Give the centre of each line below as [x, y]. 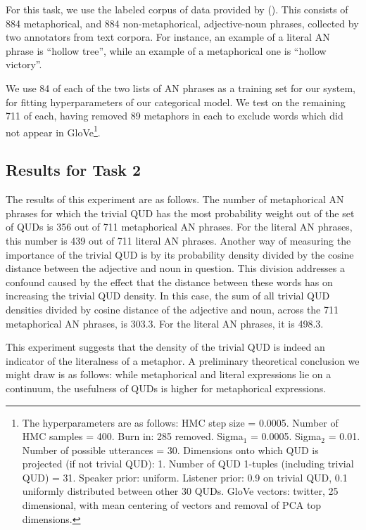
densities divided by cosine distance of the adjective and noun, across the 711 [172, 309]
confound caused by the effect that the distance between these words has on [169, 282]
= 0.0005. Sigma [286, 436]
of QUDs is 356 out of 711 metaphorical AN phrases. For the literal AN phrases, [179, 227]
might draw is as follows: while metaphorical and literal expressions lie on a [169, 374]
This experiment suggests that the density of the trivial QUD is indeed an [165, 347]
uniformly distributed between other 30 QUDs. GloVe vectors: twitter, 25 [180, 491]
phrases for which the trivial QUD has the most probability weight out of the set [180, 213]
